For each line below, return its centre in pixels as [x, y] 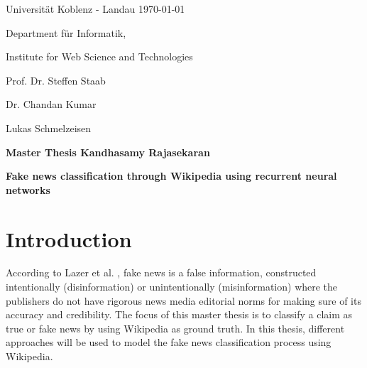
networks [28, 189]
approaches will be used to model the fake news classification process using [169, 342]
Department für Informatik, [66, 32]
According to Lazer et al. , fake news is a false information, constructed [161, 272]
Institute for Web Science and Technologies [99, 56]
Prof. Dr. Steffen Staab [56, 80]
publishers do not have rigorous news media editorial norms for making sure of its [183, 300]
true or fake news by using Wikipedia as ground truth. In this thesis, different [175, 328]
